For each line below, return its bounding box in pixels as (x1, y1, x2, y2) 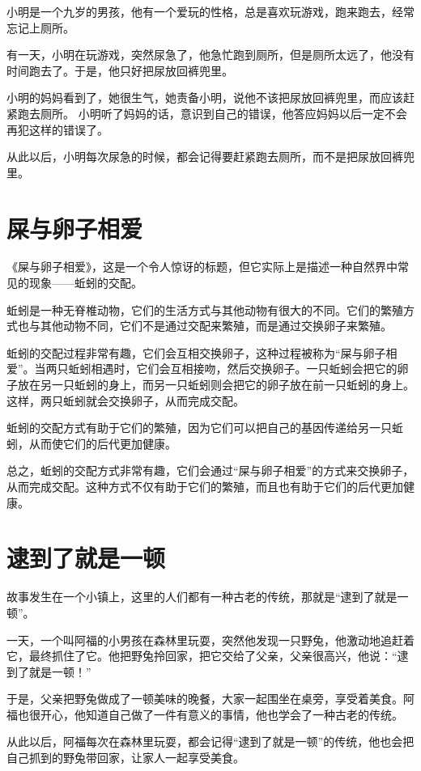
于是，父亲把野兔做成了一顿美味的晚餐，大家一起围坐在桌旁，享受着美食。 (6, 690, 403, 707)
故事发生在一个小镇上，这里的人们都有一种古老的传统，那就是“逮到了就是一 (6, 588, 409, 605)
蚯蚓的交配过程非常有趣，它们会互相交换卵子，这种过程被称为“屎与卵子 (6, 344, 386, 361)
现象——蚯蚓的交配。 (28, 274, 142, 291)
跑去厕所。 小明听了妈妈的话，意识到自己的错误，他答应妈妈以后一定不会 (17, 104, 407, 121)
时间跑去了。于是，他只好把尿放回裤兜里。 (6, 61, 233, 78)
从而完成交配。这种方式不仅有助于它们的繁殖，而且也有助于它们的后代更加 (6, 478, 403, 494)
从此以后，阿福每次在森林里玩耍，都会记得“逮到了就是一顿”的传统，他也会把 (6, 733, 415, 750)
